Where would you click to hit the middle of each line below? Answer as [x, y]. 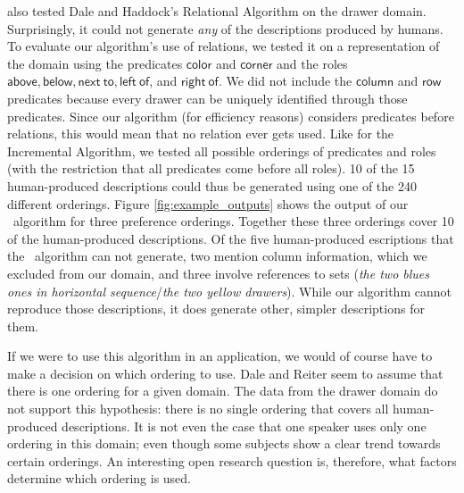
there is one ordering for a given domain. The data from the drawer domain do [223, 391]
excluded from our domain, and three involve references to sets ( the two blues [219, 273]
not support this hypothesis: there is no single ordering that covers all [198, 409]
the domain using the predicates [95, 63]
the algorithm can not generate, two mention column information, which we [217, 256]
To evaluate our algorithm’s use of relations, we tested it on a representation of [224, 46]
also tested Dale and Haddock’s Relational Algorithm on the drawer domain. [217, 11]
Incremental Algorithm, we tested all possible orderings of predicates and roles [222, 150]
